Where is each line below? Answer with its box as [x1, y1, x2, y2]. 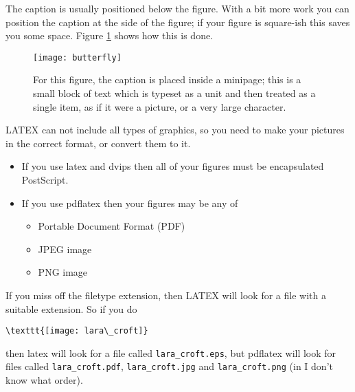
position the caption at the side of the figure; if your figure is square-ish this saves [5, 14, 350, 29]
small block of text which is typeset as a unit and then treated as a [33, 86, 316, 100]
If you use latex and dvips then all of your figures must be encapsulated [21, 159, 324, 173]
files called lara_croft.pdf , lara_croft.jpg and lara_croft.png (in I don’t [5, 359, 333, 373]
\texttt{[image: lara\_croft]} [5, 326, 148, 336]
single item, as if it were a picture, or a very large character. [33, 99, 286, 113]
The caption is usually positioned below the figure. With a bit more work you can [5, 1, 350, 15]
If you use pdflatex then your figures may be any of [21, 195, 238, 210]
